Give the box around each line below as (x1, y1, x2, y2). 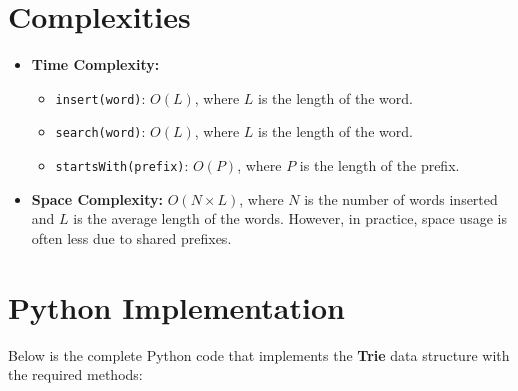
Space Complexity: (31, 188, 164, 209)
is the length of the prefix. (299, 155, 460, 176)
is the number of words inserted (304, 188, 498, 209)
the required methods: (8, 364, 143, 385)
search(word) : (55, 121, 146, 142)
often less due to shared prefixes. (31, 227, 232, 248)
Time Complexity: (31, 54, 160, 75)
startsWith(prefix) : (55, 155, 189, 176)
